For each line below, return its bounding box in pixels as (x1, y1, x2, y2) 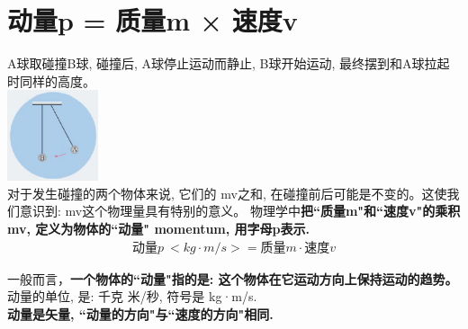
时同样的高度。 (7, 71, 95, 90)
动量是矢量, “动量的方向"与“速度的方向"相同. (7, 304, 274, 323)
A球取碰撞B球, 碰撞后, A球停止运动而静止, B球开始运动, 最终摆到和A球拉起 (7, 54, 450, 73)
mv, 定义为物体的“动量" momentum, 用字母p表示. (7, 218, 310, 237)
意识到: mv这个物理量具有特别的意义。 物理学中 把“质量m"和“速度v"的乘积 (19, 201, 461, 220)
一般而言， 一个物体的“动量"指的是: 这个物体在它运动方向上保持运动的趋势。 (7, 269, 458, 288)
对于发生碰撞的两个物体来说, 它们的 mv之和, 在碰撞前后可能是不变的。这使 (7, 183, 447, 202)
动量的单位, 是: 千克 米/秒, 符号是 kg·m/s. (7, 287, 257, 306)
